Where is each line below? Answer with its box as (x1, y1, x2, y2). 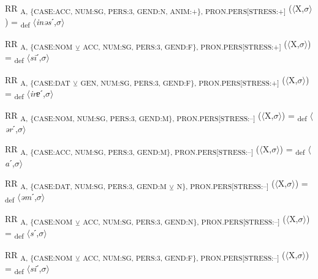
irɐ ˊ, (29, 86, 45, 99)
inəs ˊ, (36, 15, 56, 28)
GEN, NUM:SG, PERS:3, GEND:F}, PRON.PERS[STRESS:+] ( (80, 73, 286, 87)
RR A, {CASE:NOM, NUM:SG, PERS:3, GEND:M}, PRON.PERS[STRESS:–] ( (5, 108, 262, 123)
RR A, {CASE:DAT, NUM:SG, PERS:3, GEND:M (5, 177, 167, 191)
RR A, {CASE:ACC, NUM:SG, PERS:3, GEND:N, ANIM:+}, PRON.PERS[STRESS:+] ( (5, 2, 292, 16)
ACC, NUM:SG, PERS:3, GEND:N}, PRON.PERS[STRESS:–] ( (83, 212, 286, 227)
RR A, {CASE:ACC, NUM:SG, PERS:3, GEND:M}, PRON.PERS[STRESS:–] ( (5, 143, 260, 157)
